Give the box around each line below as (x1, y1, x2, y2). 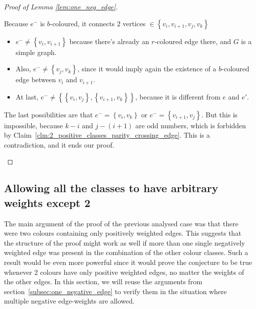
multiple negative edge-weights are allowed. (4, 296, 135, 306)
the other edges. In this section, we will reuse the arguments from (4, 276, 203, 287)
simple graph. (15, 47, 57, 57)
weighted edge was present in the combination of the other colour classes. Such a (4, 247, 248, 257)
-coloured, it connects (50, 18, 115, 28)
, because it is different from (135, 91, 220, 102)
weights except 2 (4, 195, 90, 210)
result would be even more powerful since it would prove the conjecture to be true (4, 257, 253, 267)
